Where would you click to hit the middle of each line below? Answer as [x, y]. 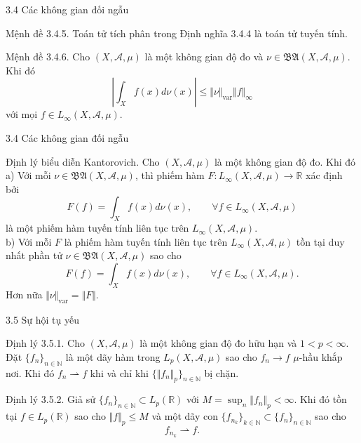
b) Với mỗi [29, 241]
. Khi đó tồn [320, 399]
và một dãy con [185, 416]
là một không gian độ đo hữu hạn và [218, 343]
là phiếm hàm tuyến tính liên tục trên [146, 241]
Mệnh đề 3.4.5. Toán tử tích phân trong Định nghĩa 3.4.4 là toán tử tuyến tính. [177, 33]
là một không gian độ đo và [204, 57]
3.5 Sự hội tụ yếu [43, 319]
